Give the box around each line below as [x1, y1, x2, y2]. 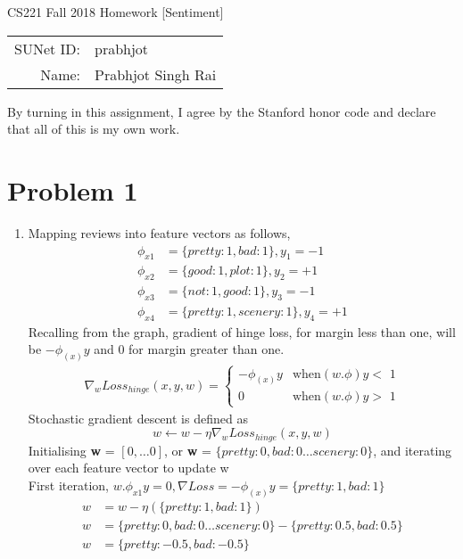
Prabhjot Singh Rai [95, 63, 217, 85]
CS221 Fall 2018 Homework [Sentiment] [7, 3, 224, 21]
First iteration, [28, 475, 109, 494]
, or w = [163, 440, 211, 459]
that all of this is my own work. [7, 119, 180, 138]
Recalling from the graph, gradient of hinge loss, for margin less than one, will [28, 322, 456, 341]
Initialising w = [28, 440, 115, 459]
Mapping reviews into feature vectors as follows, [28, 223, 291, 242]
